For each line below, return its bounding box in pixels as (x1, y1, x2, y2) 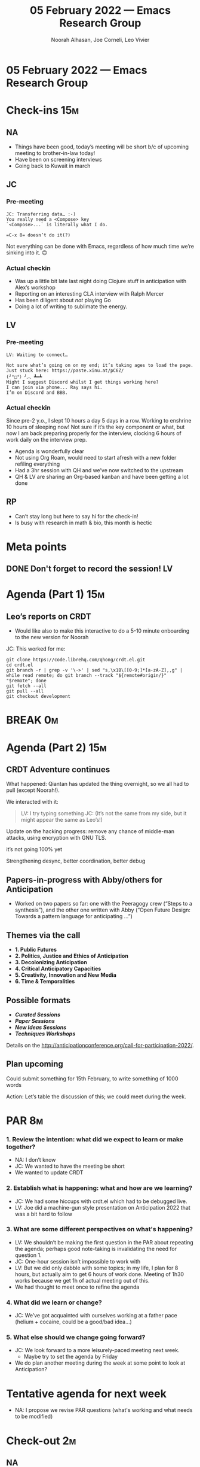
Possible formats (6, 995, 71, 1006)
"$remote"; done (6, 678, 47, 684)
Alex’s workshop (14, 284, 56, 291)
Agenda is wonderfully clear (14, 447, 85, 455)
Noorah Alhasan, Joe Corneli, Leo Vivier (51, 36, 150, 43)
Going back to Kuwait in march (14, 162, 91, 169)
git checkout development (6, 694, 70, 700)
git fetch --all (6, 683, 47, 689)
